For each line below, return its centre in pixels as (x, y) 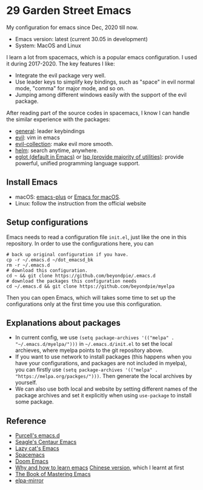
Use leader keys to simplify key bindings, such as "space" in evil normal (105, 82)
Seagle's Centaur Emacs (46, 442)
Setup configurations (47, 223)
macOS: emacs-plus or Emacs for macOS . (68, 197)
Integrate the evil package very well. (60, 75)
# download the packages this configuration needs (72, 281)
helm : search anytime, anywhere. (56, 150)
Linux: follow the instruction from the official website (81, 203)
